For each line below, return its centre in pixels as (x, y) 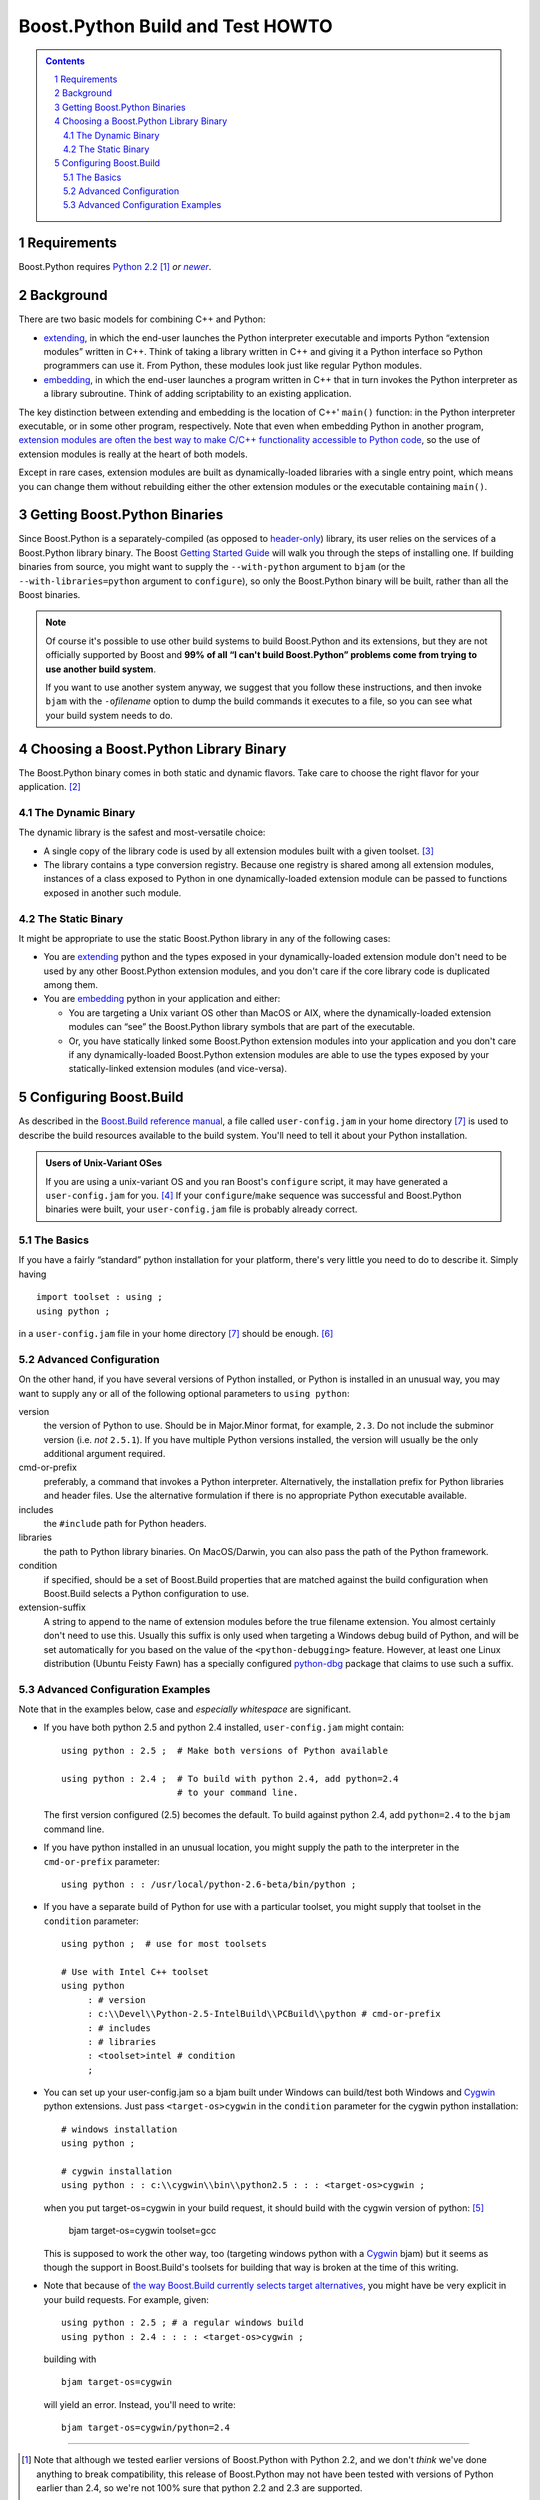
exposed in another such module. (112, 892)
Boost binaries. (49, 595)
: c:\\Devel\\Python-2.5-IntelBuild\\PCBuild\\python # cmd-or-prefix (264, 2014)
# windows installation (119, 2129)
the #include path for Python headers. (125, 1524)
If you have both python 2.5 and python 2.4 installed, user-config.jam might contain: (224, 1727)
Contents (65, 61)
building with (70, 2359)
